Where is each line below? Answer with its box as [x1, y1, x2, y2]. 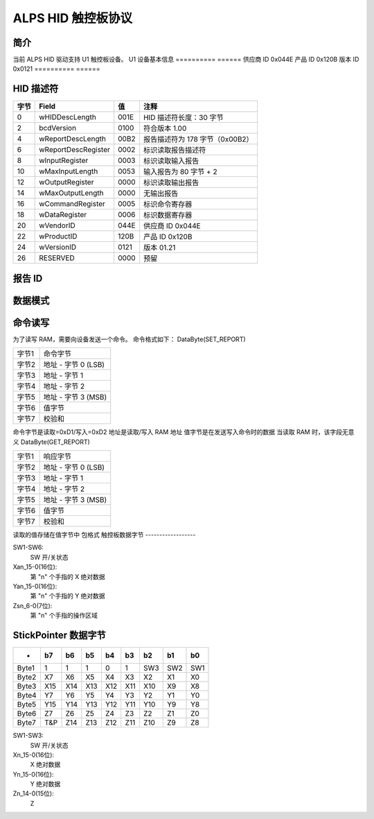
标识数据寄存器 [143, 210, 193, 220]
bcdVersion [39, 123, 76, 133]
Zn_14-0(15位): [12, 789, 55, 798]
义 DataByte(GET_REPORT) [12, 438, 90, 446]
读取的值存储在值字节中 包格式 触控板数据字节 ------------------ [12, 531, 196, 539]
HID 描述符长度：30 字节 [143, 113, 224, 123]
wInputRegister [39, 156, 89, 166]
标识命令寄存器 [143, 200, 193, 209]
